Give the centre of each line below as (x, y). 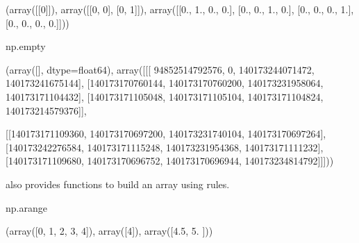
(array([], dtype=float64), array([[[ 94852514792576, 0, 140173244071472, (160, 69)
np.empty (26, 46)
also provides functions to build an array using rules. (118, 184)
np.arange (26, 207)
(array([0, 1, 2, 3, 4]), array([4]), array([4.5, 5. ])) (109, 231)
